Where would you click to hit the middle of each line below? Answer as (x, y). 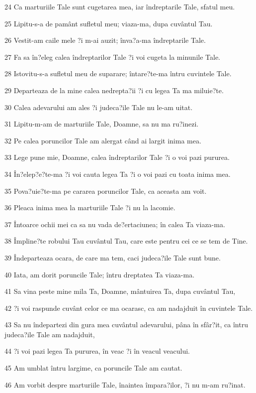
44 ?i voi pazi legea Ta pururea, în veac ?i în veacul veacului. (97, 351)
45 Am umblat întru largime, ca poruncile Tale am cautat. (93, 368)
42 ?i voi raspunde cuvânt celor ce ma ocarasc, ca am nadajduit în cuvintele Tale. (129, 308)
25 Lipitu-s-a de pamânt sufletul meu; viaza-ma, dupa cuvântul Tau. (109, 23)
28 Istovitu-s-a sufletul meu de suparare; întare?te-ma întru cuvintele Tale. (118, 73)
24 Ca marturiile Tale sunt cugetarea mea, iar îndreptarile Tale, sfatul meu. (120, 6)
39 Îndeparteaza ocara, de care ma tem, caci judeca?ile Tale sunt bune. (113, 257)
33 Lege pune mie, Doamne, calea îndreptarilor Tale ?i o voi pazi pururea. (117, 157)
